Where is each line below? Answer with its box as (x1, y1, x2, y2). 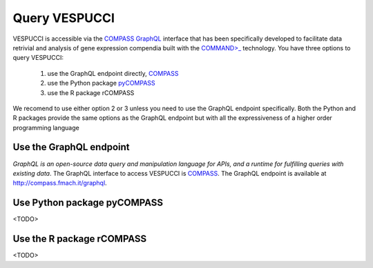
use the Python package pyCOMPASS (47, 79, 155, 87)
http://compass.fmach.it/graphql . (12, 179, 107, 187)
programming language (12, 123, 79, 132)
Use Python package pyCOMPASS (12, 197, 164, 209)
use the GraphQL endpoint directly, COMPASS (47, 69, 179, 77)
